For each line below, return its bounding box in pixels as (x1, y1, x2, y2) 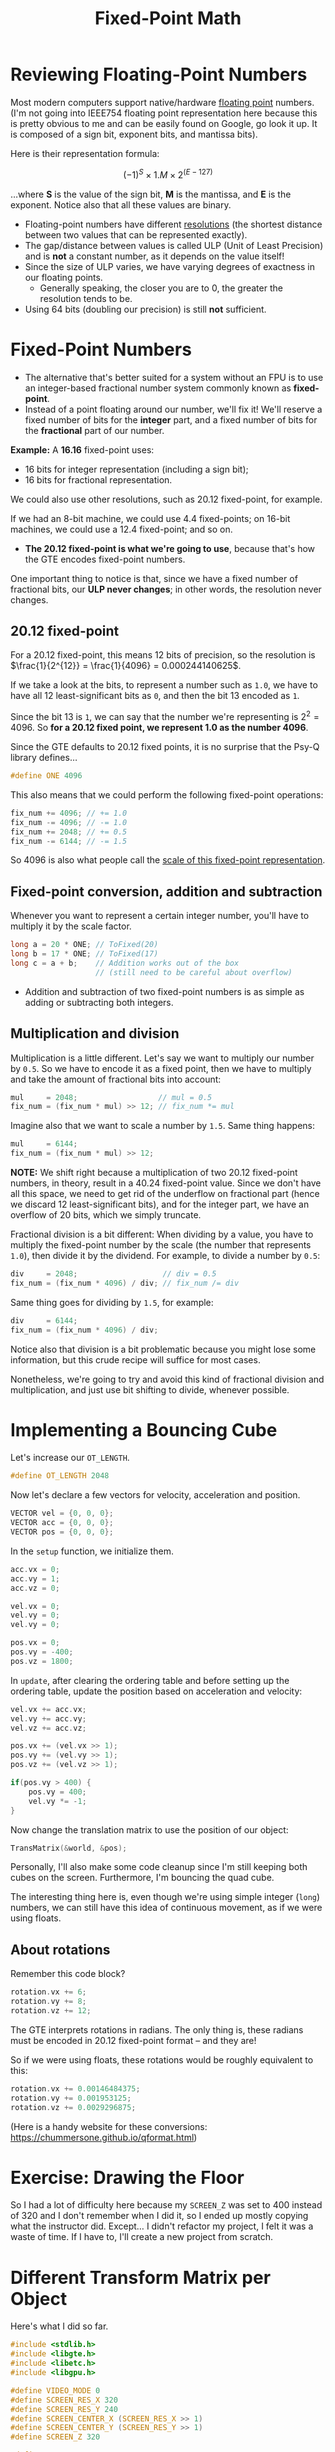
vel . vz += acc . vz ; (10, 1723, 87, 1733)
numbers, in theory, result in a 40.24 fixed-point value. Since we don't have (10, 1177, 322, 1189)
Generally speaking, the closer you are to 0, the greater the (39, 282, 283, 294)
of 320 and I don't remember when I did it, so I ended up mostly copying (10, 2210, 309, 2222)
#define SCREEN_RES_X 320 (10, 2395, 118, 2405)
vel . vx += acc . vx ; (10, 1704, 87, 1714)
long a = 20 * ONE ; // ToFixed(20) (10, 940, 159, 950)
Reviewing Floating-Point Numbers (10, 63, 308, 86)
